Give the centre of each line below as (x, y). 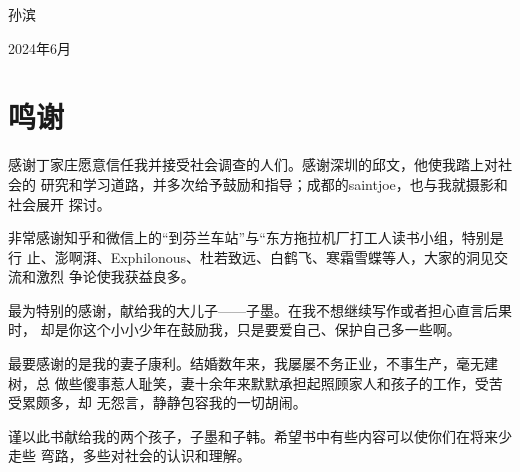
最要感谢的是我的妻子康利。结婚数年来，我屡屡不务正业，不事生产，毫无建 (253, 363)
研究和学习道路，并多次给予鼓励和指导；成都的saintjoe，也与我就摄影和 (274, 183)
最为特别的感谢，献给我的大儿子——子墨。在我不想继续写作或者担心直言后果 (260, 309)
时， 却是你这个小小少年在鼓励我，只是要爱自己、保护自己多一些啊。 (234, 329)
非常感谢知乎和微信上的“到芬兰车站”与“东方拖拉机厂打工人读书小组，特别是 (256, 237)
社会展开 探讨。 (59, 203)
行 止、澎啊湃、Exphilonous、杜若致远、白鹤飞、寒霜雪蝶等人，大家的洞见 (251, 256)
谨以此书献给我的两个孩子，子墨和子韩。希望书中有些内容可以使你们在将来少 (260, 435)
